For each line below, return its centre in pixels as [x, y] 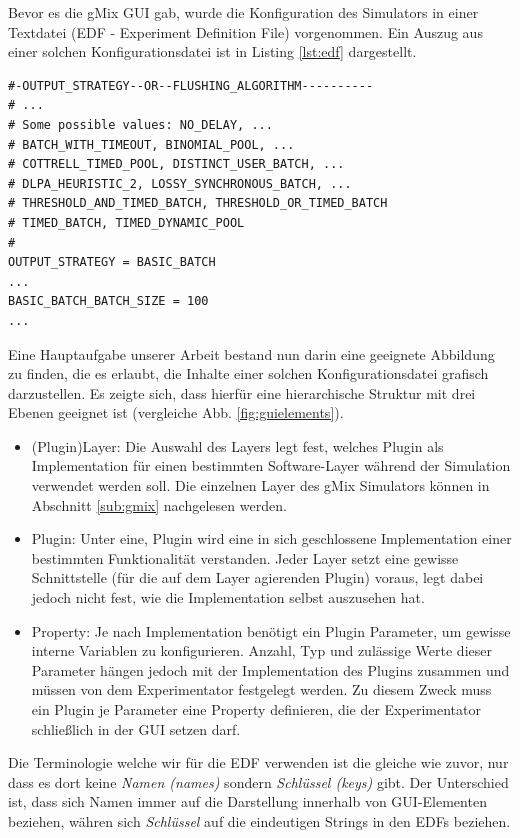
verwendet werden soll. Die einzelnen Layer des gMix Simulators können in [260, 485]
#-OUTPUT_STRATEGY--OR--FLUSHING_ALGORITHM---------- [191, 85]
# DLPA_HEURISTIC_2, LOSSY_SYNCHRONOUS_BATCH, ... [180, 183]
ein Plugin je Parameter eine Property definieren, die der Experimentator [256, 709]
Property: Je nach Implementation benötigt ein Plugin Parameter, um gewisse [271, 630]
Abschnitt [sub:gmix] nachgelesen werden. [159, 504]
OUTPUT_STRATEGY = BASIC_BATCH [112, 262]
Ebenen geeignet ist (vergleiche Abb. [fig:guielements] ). [176, 412]
